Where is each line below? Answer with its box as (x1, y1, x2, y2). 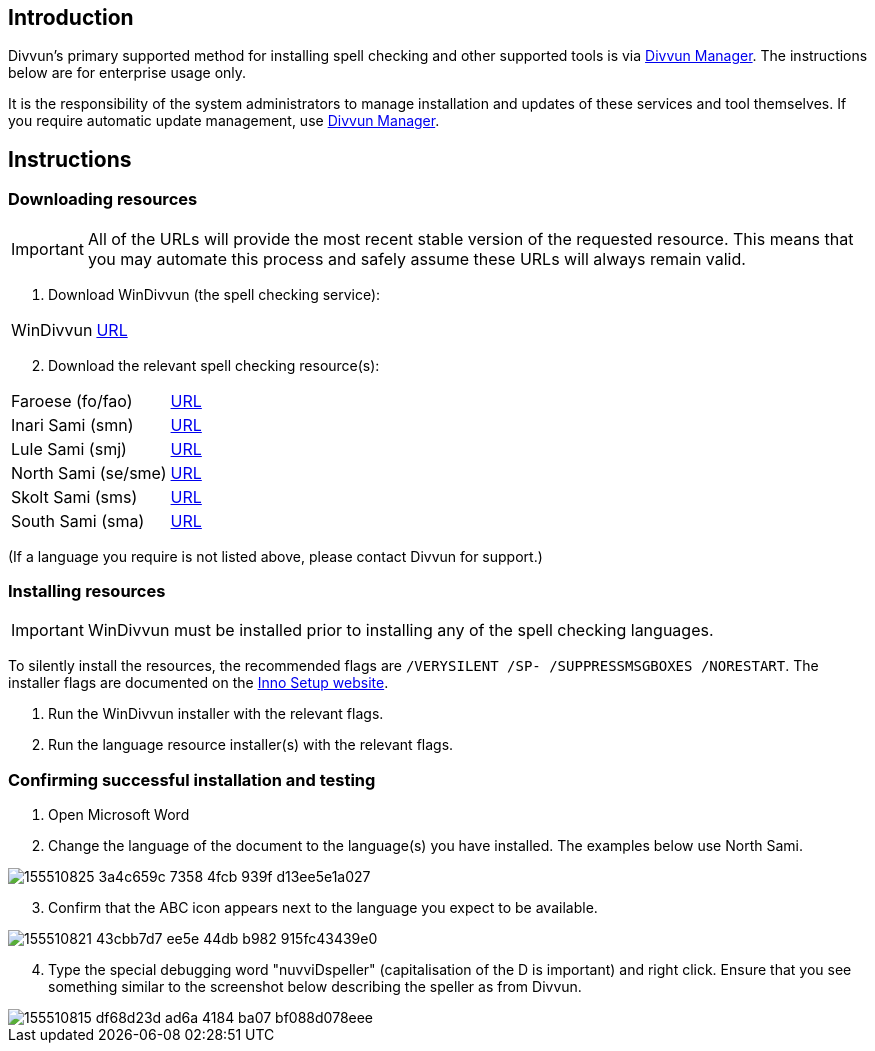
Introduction (8, 5, 134, 30)
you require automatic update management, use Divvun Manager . (8, 112, 440, 130)
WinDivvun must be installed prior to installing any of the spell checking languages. (87, 620, 714, 641)
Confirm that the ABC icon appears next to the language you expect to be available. (48, 899, 598, 917)
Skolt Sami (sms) (11, 486, 138, 507)
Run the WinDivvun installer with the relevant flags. (48, 705, 384, 723)
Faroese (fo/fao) (11, 390, 133, 411)
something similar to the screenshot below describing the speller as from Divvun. (48, 978, 582, 996)
